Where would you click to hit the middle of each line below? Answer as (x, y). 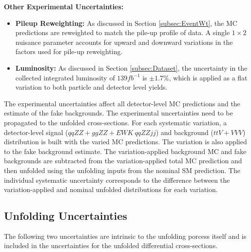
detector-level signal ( (36, 132)
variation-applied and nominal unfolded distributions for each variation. (111, 189)
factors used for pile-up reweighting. (69, 51)
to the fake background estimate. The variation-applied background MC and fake (125, 151)
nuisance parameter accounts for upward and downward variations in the (124, 42)
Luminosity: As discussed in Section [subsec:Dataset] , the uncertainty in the (131, 68)
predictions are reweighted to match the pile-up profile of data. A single (123, 32)
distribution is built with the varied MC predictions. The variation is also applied (125, 142)
